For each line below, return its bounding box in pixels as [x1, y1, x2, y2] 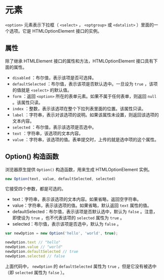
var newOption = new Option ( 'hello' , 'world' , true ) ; [5, 231, 119, 236]
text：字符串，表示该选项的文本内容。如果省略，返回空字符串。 [12, 196, 142, 202]
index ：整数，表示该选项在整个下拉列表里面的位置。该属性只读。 [12, 105, 146, 111]
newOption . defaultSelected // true [5, 249, 79, 254]
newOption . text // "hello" [5, 240, 61, 245]
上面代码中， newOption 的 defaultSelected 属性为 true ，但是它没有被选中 [5, 263, 157, 269]
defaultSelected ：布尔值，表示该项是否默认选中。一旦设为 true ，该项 [12, 81, 158, 87]
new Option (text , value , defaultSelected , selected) [5, 176, 116, 181]
